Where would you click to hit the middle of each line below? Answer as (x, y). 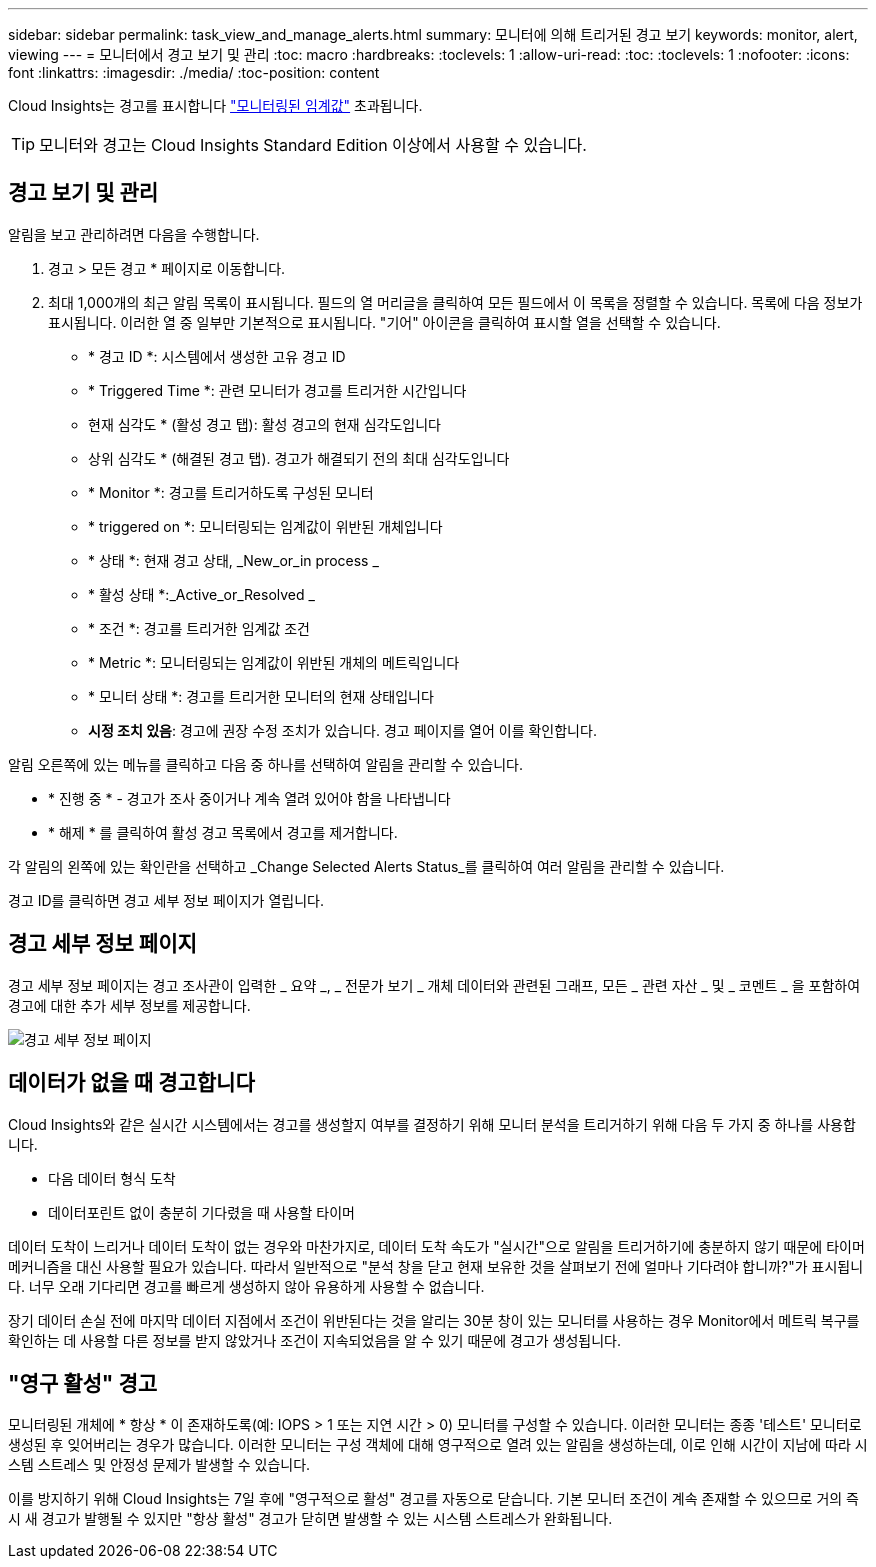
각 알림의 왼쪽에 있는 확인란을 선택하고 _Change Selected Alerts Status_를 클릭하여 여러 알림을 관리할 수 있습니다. (366, 866)
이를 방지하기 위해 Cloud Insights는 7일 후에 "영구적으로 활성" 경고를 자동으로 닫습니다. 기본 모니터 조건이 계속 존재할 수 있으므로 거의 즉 (433, 1499)
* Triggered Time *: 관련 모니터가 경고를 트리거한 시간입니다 (277, 390)
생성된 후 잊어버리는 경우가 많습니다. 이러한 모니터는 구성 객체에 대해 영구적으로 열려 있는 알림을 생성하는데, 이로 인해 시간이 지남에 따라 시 (438, 1445)
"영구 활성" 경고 (83, 1383)
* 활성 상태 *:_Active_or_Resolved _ (201, 594)
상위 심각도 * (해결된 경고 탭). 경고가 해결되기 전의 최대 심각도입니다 (299, 458)
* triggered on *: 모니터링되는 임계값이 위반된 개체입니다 (265, 526)
